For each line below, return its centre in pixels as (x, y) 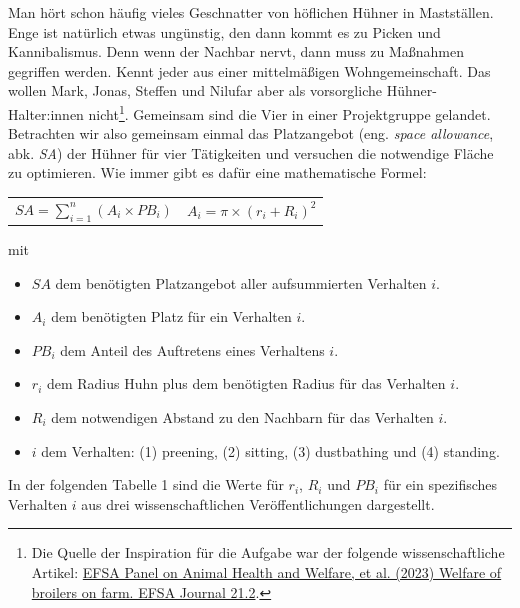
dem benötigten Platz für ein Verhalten (171, 316)
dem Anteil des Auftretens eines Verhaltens (192, 349)
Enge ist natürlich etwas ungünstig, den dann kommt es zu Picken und (224, 31)
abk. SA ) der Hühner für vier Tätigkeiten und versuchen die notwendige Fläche (251, 152)
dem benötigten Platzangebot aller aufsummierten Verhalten (241, 282)
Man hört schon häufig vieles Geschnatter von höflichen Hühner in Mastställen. (251, 12)
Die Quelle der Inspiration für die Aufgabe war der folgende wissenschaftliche (268, 552)
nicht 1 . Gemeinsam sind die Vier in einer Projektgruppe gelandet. (289, 112)
